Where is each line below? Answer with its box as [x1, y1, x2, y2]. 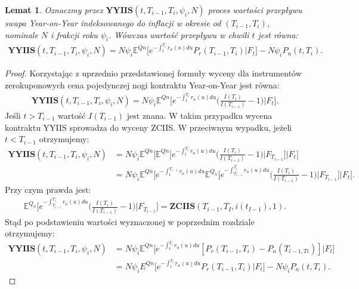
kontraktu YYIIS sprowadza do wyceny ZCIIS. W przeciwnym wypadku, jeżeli [5, 121, 292, 133]
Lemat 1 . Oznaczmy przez [5, 4, 103, 16]
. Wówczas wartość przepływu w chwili [109, 28, 249, 41]
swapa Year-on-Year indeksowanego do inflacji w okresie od [5, 17, 221, 29]
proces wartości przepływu [208, 4, 302, 16]
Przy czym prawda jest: [5, 183, 91, 196]
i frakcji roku [51, 28, 98, 41]
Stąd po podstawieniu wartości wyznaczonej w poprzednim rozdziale [5, 215, 255, 227]
